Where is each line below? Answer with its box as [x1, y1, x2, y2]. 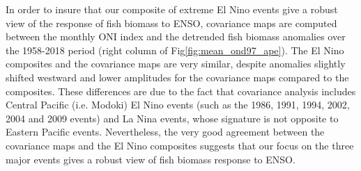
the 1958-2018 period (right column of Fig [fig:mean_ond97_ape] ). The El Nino [6, 42, 344, 57]
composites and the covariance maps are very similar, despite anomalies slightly [6, 56, 346, 71]
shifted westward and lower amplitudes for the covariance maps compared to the [6, 70, 349, 84]
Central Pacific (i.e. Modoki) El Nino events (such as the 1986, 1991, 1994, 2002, [6, 97, 350, 112]
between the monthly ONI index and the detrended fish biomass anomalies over [6, 29, 346, 44]
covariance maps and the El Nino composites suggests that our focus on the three [6, 138, 354, 152]
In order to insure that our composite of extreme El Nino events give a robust [6, 2, 338, 16]
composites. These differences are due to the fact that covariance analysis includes [6, 83, 356, 98]
